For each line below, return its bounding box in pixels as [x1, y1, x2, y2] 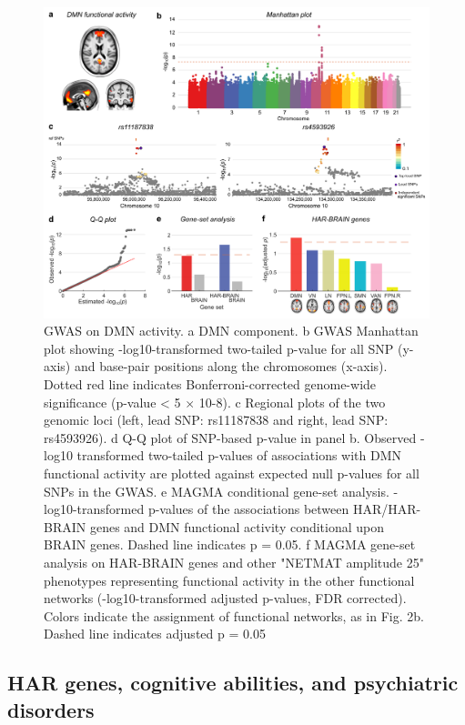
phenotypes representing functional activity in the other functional [44, 570, 415, 589]
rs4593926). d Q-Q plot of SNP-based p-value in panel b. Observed [44, 428, 417, 447]
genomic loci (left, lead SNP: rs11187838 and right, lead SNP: [44, 410, 389, 429]
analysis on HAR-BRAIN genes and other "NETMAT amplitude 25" [44, 552, 424, 571]
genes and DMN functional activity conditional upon [89, 517, 385, 536]
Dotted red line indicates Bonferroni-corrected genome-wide [44, 374, 377, 393]
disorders [7, 695, 95, 723]
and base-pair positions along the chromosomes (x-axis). [74, 357, 388, 376]
